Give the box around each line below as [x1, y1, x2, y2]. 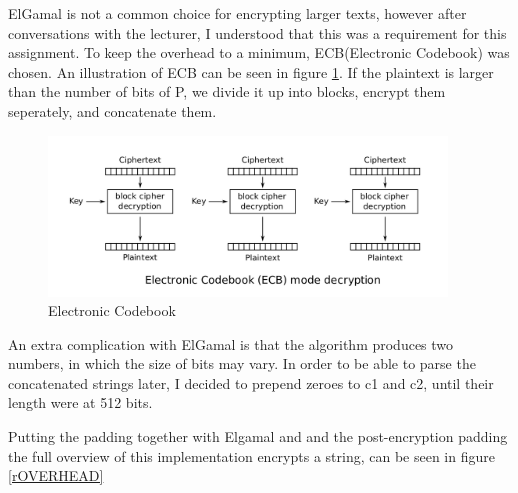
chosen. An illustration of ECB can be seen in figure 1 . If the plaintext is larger [8, 61, 494, 82]
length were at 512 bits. [8, 392, 153, 413]
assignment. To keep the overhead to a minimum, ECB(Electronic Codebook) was [8, 42, 510, 63]
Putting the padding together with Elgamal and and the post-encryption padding [8, 426, 508, 447]
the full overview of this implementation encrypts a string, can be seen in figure [8, 445, 495, 466]
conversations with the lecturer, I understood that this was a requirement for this [8, 22, 507, 43]
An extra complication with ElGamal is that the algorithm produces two [8, 333, 454, 354]
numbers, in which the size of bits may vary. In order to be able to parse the [8, 353, 476, 374]
